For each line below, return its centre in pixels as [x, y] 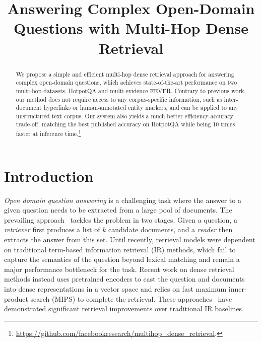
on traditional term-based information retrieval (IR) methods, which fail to [120, 249]
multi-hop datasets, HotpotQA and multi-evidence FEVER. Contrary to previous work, [131, 90]
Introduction [49, 176]
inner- [238, 289]
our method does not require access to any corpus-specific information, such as [119, 99]
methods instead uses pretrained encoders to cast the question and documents [124, 279]
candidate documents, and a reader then [171, 229]
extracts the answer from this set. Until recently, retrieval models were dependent [130, 240]
